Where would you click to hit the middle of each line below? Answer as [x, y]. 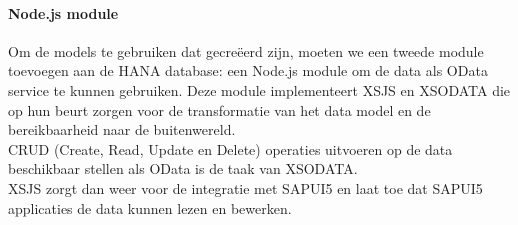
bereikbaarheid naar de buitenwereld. [122, 129]
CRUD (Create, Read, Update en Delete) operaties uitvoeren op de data [230, 148]
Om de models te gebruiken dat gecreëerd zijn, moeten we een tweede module [246, 50]
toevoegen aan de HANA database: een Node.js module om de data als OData [248, 70]
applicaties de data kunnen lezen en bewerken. [150, 207]
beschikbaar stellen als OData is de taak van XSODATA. [183, 168]
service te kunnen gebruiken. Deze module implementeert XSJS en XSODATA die [259, 89]
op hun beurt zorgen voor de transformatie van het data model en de [219, 109]
